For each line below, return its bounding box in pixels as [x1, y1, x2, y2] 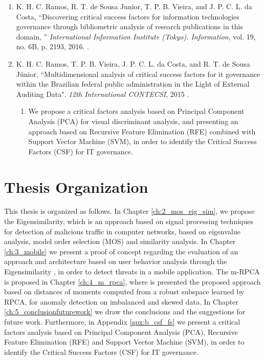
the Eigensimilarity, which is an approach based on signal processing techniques [4, 216, 253, 227]
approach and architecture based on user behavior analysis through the [4, 256, 227, 267]
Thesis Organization [4, 176, 148, 197]
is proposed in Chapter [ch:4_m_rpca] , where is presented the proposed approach [4, 276, 261, 287]
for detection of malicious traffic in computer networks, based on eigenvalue [4, 226, 240, 236]
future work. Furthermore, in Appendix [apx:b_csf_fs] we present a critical [4, 316, 240, 327]
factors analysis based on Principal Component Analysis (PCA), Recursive [4, 326, 238, 337]
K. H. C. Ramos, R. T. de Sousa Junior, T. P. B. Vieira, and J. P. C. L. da [16, 1, 252, 11]
